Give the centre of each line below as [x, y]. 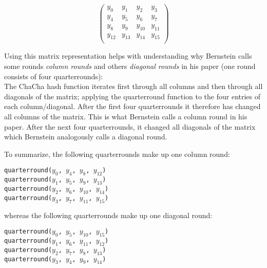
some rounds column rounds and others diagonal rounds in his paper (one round [130, 66]
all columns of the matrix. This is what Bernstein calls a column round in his [126, 116]
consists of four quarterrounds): [54, 76]
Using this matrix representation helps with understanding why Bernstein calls [128, 56]
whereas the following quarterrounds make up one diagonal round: [108, 215]
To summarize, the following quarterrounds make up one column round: [117, 154]
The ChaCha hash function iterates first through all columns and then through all [133, 86]
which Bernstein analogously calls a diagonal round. [86, 137]
